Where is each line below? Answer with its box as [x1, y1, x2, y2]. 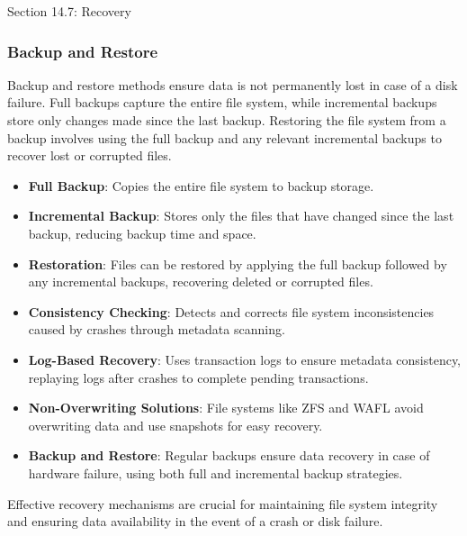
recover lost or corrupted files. [7, 146, 172, 165]
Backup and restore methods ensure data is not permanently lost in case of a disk [7, 75, 458, 94]
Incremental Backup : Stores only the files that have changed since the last [28, 206, 454, 225]
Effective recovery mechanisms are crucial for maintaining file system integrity [7, 494, 438, 513]
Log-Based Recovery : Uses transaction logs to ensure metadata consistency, [28, 350, 462, 368]
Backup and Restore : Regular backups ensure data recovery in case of [28, 446, 430, 465]
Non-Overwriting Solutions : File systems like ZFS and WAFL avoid [28, 398, 424, 417]
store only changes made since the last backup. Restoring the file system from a [7, 111, 446, 129]
